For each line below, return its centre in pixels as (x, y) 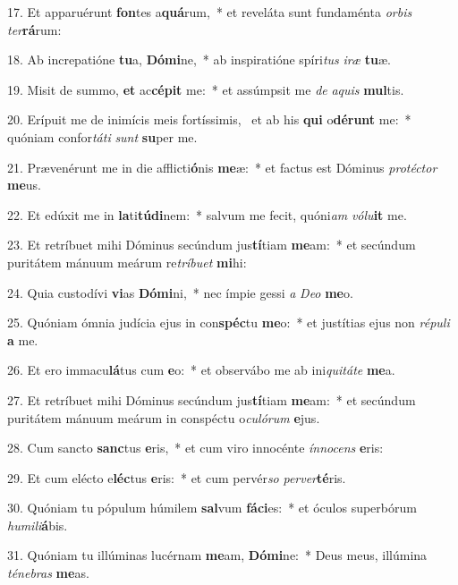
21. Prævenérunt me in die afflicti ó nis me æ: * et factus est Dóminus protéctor (222, 167)
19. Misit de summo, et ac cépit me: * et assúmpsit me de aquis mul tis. (206, 89)
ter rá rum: (34, 29)
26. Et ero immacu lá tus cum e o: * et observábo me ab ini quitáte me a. (201, 370)
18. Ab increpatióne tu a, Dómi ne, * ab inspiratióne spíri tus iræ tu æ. (199, 59)
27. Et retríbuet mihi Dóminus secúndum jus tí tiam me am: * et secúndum (212, 399)
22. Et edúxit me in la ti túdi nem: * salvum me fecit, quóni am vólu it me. (207, 214)
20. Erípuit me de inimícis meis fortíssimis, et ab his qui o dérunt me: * (209, 119)
